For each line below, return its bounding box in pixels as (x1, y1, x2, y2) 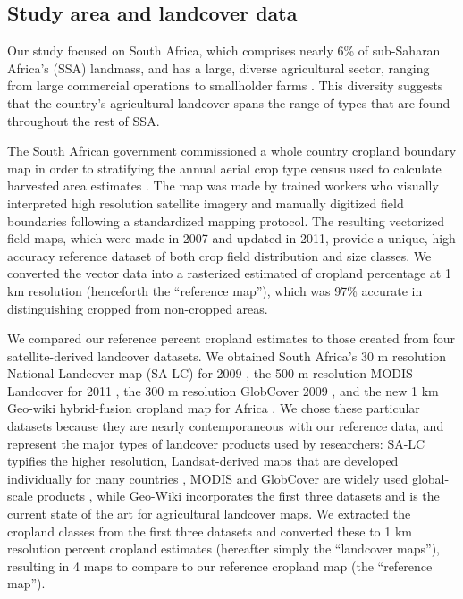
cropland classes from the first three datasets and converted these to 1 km (7, 521, 412, 540)
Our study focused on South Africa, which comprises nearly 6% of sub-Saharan (7, 41, 441, 60)
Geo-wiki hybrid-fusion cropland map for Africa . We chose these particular (7, 399, 420, 418)
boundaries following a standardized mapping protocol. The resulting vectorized (7, 211, 444, 230)
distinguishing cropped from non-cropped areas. (7, 299, 268, 317)
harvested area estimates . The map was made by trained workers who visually (7, 176, 439, 195)
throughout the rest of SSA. (7, 111, 160, 130)
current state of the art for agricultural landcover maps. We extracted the (7, 504, 411, 523)
